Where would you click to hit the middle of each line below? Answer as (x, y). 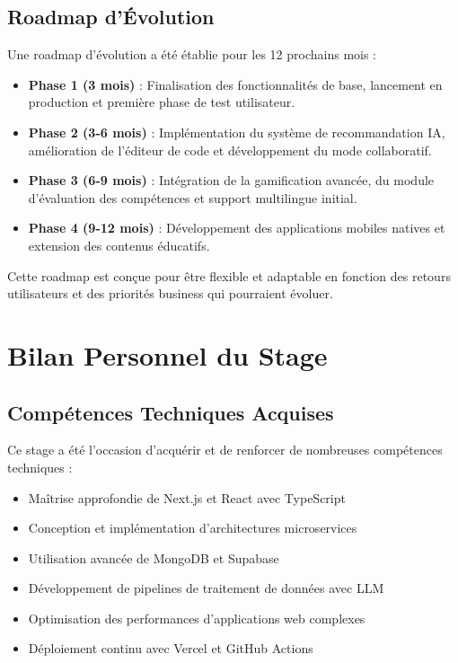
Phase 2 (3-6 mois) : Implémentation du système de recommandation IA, (237, 132)
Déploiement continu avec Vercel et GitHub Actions (171, 648)
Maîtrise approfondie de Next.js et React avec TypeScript (187, 497)
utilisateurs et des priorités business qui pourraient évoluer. (170, 293)
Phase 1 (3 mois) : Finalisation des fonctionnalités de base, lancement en (235, 84)
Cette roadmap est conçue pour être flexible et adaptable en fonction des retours (229, 275)
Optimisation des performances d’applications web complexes (197, 618)
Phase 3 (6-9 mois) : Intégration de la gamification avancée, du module (231, 180)
